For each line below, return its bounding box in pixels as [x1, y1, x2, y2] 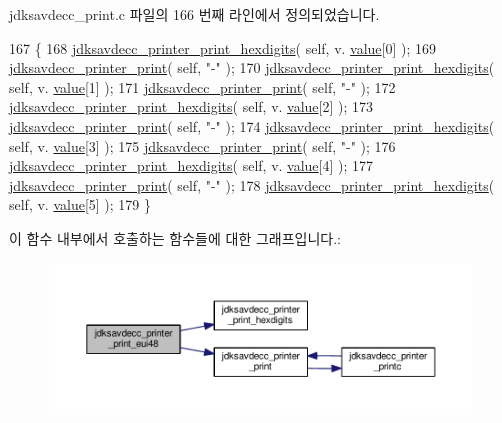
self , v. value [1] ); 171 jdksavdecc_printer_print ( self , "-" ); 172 [9, 76, 396, 97]
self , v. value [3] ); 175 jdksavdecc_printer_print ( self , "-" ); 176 [9, 135, 396, 156]
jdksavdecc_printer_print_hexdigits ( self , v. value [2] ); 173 [9, 96, 374, 117]
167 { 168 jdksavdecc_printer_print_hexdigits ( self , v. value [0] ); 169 [9, 37, 437, 58]
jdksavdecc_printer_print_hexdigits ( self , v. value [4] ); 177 [9, 155, 374, 176]
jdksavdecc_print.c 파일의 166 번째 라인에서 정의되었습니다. [9, 4, 380, 24]
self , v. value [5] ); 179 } [9, 194, 152, 215]
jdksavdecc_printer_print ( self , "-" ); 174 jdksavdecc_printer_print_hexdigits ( [9, 115, 495, 136]
